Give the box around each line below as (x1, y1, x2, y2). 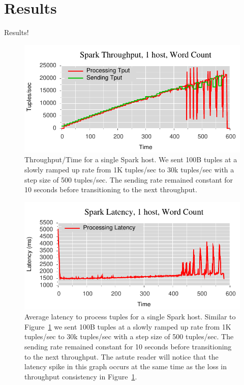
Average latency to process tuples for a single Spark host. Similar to (24, 311, 236, 322)
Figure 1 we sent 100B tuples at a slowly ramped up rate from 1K (24, 321, 231, 332)
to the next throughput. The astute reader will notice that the (24, 351, 219, 362)
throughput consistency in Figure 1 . (24, 371, 137, 381)
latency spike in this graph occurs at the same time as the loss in (24, 361, 227, 372)
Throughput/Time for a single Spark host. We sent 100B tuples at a (24, 154, 237, 165)
